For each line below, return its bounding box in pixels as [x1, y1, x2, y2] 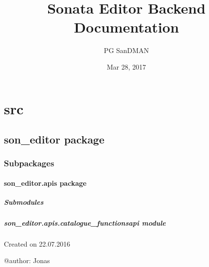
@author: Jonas [4, 255, 50, 265]
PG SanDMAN [104, 45, 149, 55]
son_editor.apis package [4, 178, 87, 188]
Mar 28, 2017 [106, 61, 146, 71]
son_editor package [4, 132, 104, 147]
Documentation [73, 17, 179, 37]
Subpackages [4, 157, 54, 169]
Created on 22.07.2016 [4, 239, 70, 249]
